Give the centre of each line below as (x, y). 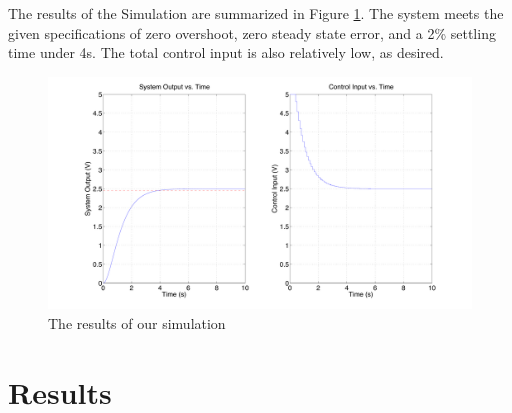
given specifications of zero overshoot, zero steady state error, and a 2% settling (252, 32)
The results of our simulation (137, 323)
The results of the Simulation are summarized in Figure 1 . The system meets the (256, 13)
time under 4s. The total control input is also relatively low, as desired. (226, 52)
